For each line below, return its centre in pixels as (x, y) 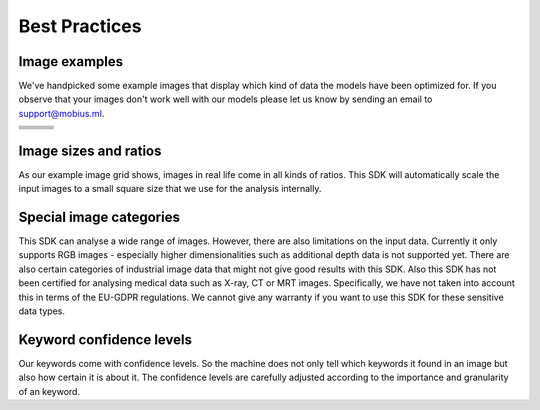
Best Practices (80, 26)
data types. (41, 311)
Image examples (71, 61)
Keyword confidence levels (105, 339)
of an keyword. (49, 391)
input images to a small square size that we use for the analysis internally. (170, 189)
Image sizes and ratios (90, 150)
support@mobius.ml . (61, 113)
